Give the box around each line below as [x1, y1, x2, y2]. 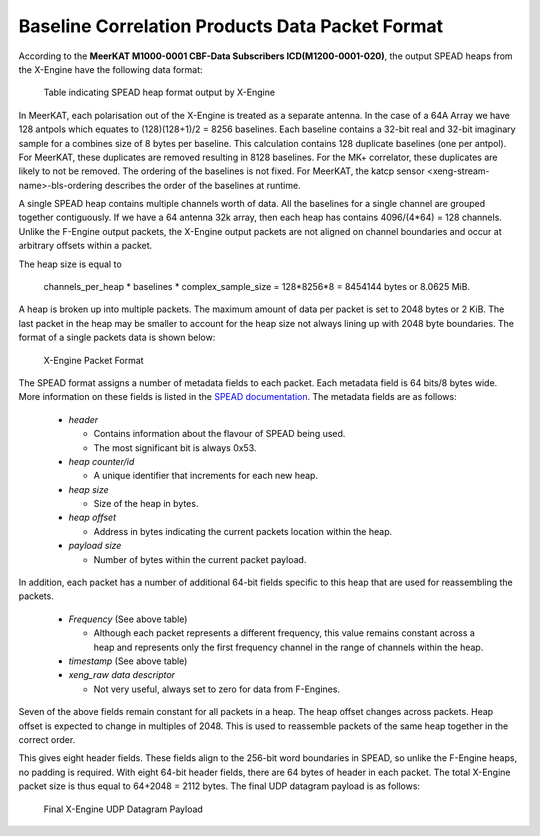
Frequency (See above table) [68, 613, 188, 625]
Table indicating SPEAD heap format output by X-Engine [43, 86, 275, 99]
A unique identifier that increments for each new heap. [93, 470, 319, 482]
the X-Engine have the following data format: [18, 63, 204, 75]
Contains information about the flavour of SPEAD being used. [93, 428, 346, 440]
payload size [68, 540, 122, 552]
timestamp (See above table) [68, 655, 188, 667]
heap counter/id [68, 455, 135, 467]
